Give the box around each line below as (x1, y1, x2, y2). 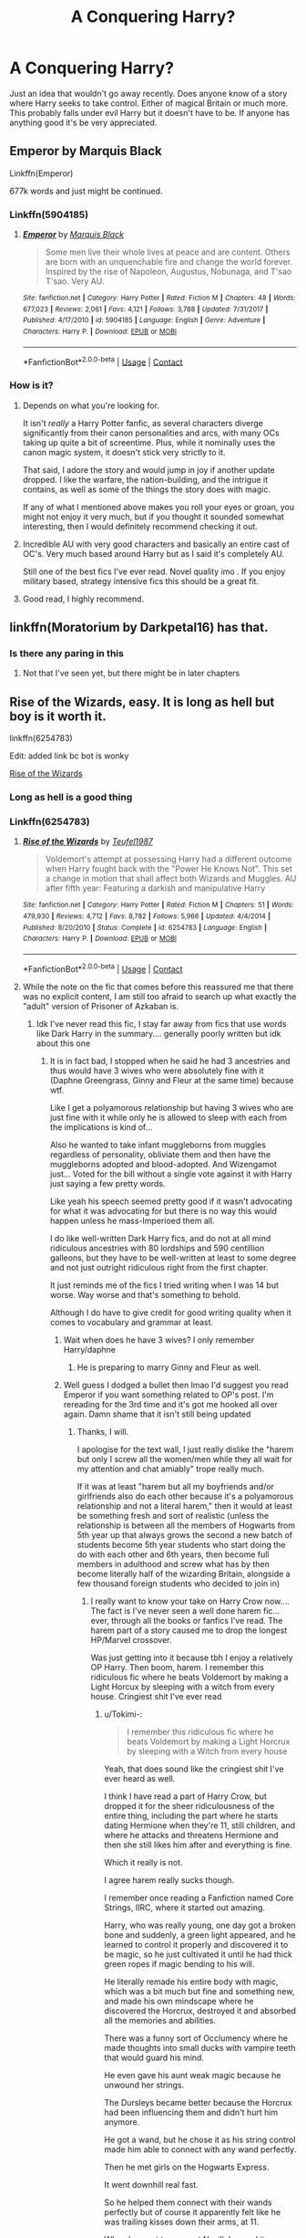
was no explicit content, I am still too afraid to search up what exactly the (22, 990, 297, 1001)
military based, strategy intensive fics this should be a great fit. (22, 575, 260, 586)
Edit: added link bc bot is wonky (9, 750, 129, 761)
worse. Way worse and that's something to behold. (49, 1289, 241, 1300)
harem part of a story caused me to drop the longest (90, 1625, 288, 1636)
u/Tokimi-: (104, 1709, 143, 1720)
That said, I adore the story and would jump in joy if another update (22, 464, 275, 476)
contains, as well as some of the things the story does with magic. (22, 484, 271, 495)
